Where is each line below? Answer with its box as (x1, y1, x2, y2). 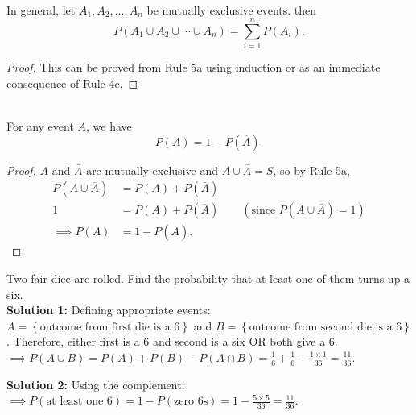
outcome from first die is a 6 (39, 321, 180, 333)
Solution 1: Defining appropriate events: (6, 301, 211, 318)
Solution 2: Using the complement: (6, 376, 185, 392)
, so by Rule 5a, (273, 161, 350, 178)
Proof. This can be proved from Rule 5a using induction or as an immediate (6, 59, 381, 76)
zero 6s (174, 396, 208, 408)
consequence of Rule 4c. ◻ (6, 74, 138, 91)
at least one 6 (46, 396, 113, 408)
